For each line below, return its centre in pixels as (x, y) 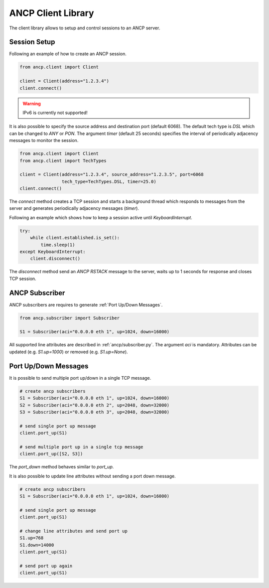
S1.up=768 (32, 538)
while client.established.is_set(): (75, 238)
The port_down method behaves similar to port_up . (62, 467)
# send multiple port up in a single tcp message (81, 447)
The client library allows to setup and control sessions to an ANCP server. (85, 28)
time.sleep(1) (58, 245)
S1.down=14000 (37, 545)
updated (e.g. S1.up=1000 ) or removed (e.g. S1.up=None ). (68, 352)
